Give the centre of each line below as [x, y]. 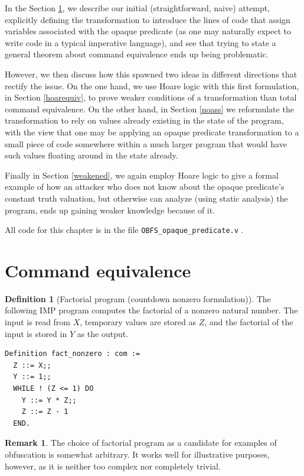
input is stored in [36, 333]
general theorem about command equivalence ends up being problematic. [137, 54]
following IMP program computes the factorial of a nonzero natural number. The [151, 310]
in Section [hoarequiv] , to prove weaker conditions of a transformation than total [151, 97]
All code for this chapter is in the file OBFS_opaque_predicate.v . [124, 230]
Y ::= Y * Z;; [49, 400]
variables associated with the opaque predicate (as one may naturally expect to [148, 31]
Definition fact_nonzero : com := [73, 354]
